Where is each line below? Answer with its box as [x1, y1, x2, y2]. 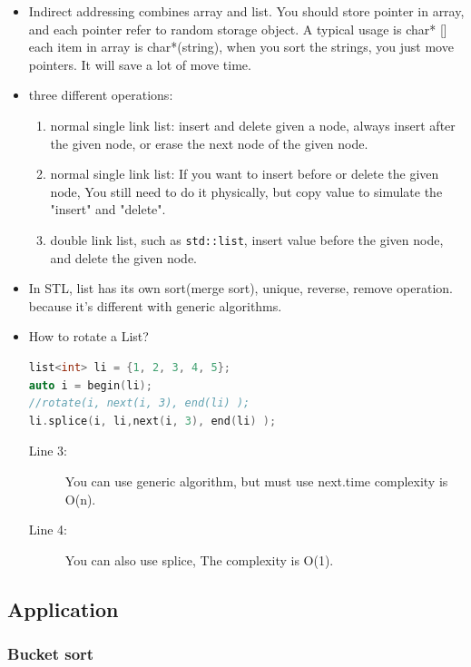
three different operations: [28, 85, 173, 104]
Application [7, 594, 119, 623]
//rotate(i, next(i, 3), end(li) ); [28, 397, 250, 410]
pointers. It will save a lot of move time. [28, 54, 251, 74]
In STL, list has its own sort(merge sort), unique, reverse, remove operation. [28, 279, 453, 298]
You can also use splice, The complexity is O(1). [64, 550, 334, 569]
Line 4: [28, 520, 67, 539]
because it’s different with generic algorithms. [28, 296, 282, 315]
